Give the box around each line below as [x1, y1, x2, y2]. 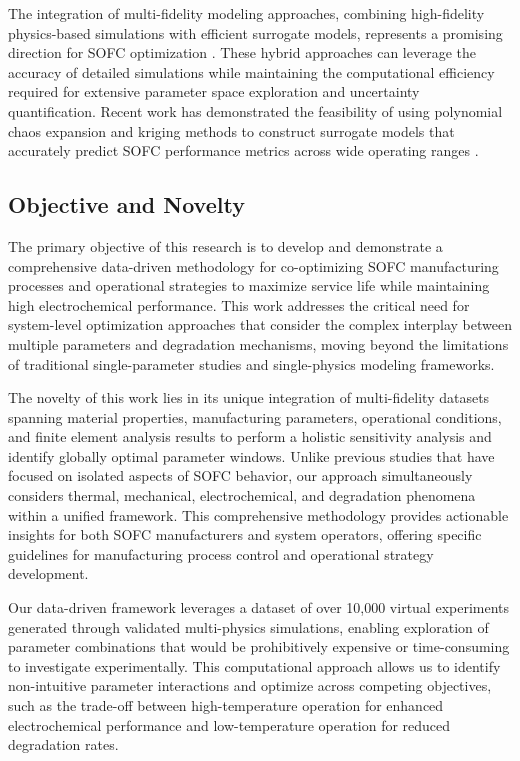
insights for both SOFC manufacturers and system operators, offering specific [8, 524, 482, 545]
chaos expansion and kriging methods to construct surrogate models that [8, 120, 455, 141]
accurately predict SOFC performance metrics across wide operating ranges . [8, 140, 479, 161]
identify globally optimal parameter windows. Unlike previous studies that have [8, 445, 495, 466]
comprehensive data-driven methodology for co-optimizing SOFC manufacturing [8, 255, 499, 276]
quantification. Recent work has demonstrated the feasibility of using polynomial [8, 100, 503, 121]
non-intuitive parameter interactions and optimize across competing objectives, [8, 675, 492, 696]
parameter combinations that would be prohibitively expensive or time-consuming [8, 636, 510, 657]
